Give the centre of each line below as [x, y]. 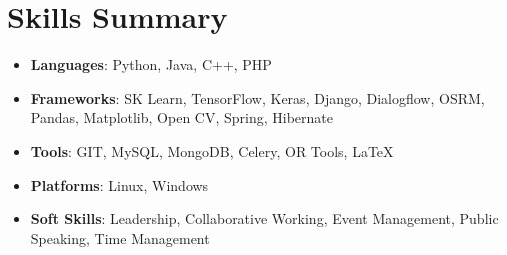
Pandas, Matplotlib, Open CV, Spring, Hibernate [181, 117]
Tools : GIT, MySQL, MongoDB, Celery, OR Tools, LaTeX [212, 150]
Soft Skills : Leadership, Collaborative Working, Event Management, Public [264, 218]
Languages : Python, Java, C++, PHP [151, 64]
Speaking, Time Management [120, 237]
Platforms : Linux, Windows [119, 184]
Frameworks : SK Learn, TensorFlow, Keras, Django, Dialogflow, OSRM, [257, 97]
